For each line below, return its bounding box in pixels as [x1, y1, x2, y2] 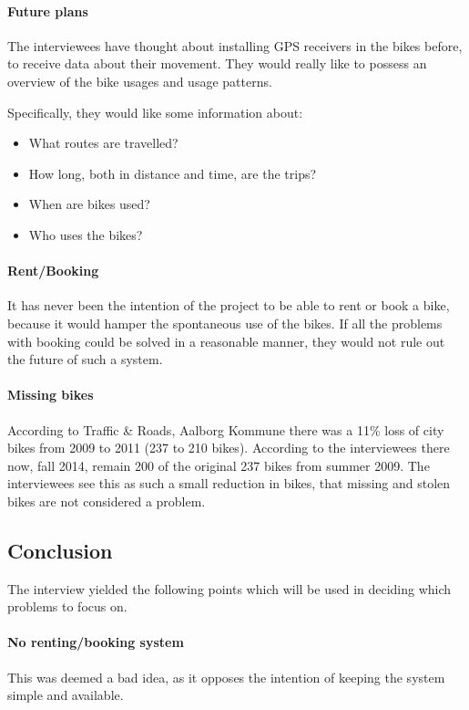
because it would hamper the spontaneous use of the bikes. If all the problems [7, 313, 443, 332]
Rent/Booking [7, 261, 99, 280]
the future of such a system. [7, 350, 163, 369]
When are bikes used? [28, 194, 150, 214]
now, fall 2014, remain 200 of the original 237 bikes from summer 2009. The [7, 455, 430, 475]
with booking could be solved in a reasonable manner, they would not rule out [7, 331, 445, 350]
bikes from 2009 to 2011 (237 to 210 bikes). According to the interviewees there [7, 438, 450, 457]
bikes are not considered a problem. [7, 491, 206, 510]
